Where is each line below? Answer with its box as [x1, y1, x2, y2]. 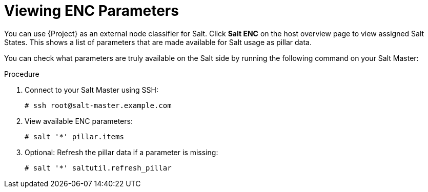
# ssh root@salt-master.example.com [25, 101, 172, 110]
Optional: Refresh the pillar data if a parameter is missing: [25, 147, 218, 157]
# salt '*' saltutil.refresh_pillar [25, 163, 172, 172]
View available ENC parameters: [25, 116, 133, 125]
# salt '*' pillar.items [25, 132, 124, 141]
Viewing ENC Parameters [4, 2, 179, 19]
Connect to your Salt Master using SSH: [25, 85, 159, 94]
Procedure [4, 69, 39, 78]
